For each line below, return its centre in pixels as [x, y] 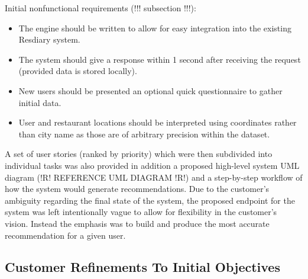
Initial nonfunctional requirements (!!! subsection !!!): [100, 8]
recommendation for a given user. [65, 235]
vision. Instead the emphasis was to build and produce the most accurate [137, 223]
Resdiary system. [49, 39]
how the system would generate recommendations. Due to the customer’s [137, 189]
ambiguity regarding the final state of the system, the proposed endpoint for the [150, 200]
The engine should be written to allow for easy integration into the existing [155, 28]
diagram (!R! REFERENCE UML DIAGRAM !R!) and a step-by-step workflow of [154, 177]
